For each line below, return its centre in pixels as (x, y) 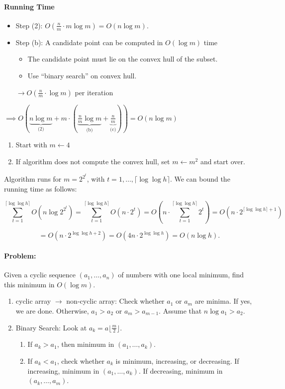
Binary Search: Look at (51, 327)
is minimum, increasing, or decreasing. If (177, 360)
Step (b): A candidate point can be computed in (89, 42)
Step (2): (29, 25)
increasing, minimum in (63, 370)
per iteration (94, 92)
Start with (31, 145)
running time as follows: (41, 189)
